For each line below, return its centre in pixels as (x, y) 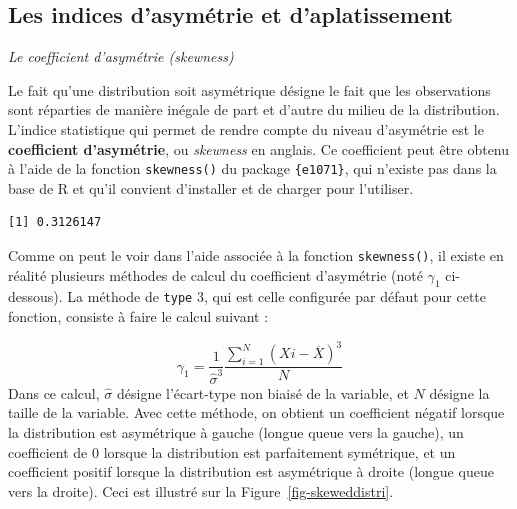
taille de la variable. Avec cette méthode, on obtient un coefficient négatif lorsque (256, 412)
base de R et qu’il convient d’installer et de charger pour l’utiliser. (211, 187)
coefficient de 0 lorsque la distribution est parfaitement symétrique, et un (232, 451)
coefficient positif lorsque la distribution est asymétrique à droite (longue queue (251, 471)
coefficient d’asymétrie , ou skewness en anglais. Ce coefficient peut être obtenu (259, 148)
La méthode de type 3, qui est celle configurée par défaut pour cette (277, 296)
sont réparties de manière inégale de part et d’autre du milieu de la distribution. (254, 109)
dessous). (35, 296)
